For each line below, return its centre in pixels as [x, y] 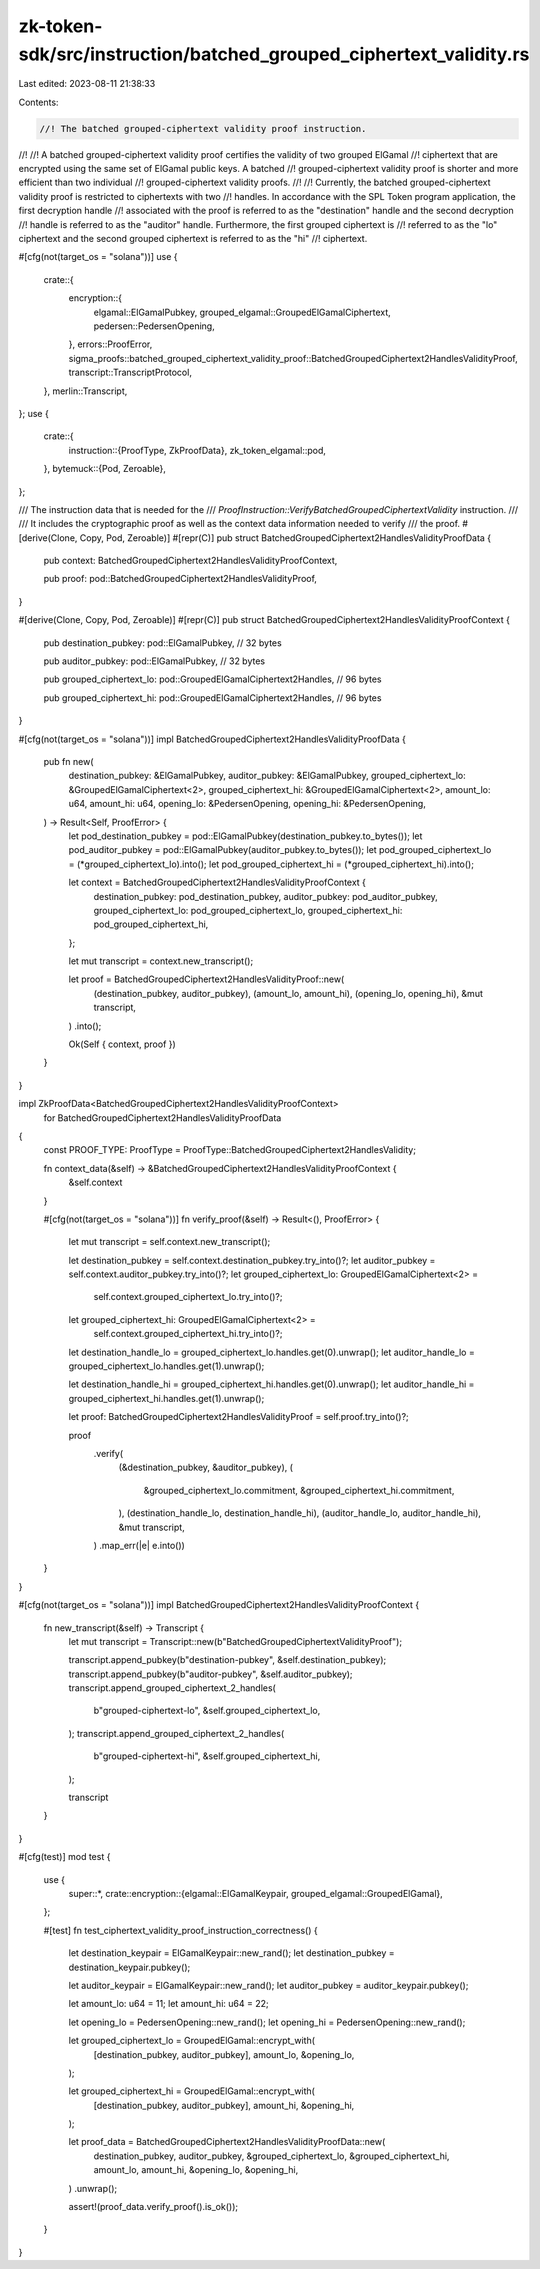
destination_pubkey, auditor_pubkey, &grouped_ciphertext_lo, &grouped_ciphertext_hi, [271, 2156]
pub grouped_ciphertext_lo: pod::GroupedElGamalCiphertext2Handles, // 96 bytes [212, 679]
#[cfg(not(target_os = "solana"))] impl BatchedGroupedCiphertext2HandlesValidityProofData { [212, 739]
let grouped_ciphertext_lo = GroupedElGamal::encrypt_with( [191, 2041]
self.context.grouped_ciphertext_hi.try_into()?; [188, 1334]
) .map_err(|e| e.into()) [139, 1545]
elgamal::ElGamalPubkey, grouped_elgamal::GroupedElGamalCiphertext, [242, 312]
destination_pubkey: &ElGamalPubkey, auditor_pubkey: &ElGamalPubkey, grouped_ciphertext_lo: [267, 776]
